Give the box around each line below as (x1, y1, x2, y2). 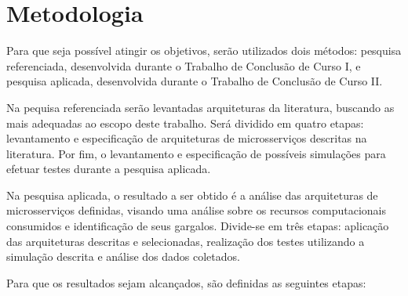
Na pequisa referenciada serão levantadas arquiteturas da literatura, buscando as (6, 99, 395, 115)
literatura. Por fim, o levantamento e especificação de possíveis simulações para (6, 145, 386, 161)
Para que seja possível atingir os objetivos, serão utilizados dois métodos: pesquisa (6, 42, 402, 59)
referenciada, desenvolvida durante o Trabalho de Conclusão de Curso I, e (6, 57, 361, 74)
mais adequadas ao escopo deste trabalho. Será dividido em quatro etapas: (6, 114, 364, 131)
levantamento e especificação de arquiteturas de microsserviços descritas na (6, 130, 367, 146)
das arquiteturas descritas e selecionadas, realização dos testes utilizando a (6, 233, 365, 249)
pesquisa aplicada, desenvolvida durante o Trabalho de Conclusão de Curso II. (6, 73, 383, 89)
